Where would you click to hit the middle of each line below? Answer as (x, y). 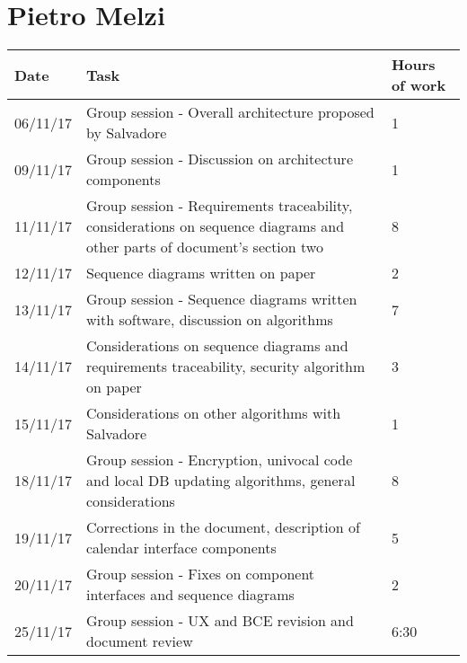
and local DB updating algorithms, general (221, 481)
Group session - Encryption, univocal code (220, 460)
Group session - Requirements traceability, (220, 206)
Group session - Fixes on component (201, 574)
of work (419, 85)
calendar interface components (181, 548)
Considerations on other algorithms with (214, 413)
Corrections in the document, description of (223, 527)
